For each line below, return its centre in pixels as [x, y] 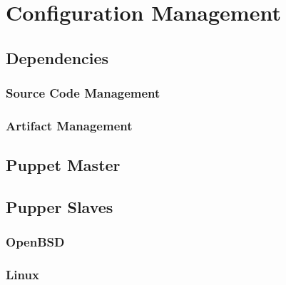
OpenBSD [35, 242]
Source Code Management [83, 93]
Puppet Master [63, 165]
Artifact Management [69, 125]
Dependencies [57, 57]
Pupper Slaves [60, 207]
